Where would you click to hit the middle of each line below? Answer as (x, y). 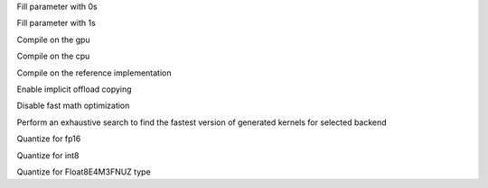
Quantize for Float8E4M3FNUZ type (84, 172)
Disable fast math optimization (73, 106)
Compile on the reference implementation (94, 73)
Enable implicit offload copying (74, 89)
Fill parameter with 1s (56, 23)
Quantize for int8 (48, 155)
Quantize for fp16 (49, 139)
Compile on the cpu (53, 56)
